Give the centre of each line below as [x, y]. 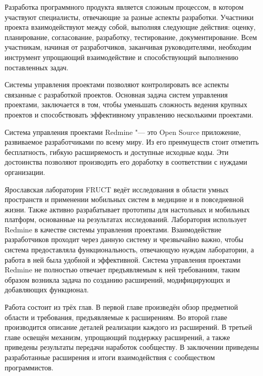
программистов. [29, 367]
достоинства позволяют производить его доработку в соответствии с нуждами [126, 162]
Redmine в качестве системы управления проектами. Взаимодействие [113, 229]
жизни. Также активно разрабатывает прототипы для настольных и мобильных [127, 209]
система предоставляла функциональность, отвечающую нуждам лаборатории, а [129, 250]
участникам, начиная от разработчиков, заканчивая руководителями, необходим [128, 47]
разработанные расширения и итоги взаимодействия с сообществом [110, 357]
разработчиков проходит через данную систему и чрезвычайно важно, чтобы [124, 239]
